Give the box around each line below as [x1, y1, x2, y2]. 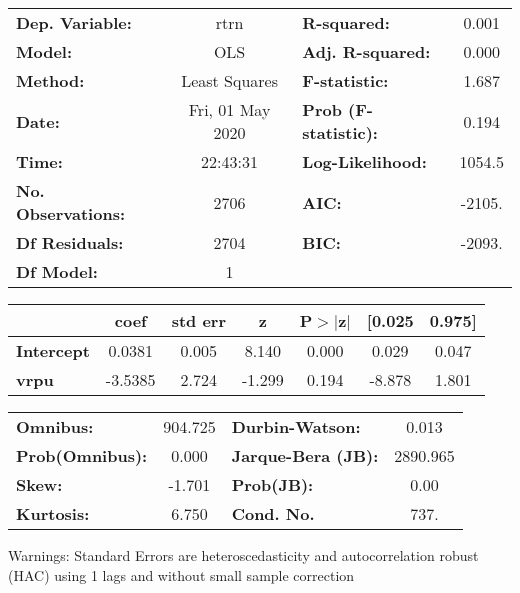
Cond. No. [231, 502, 315, 525]
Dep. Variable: [16, 11, 132, 34]
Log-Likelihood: [302, 150, 427, 173]
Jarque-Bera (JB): [231, 444, 379, 467]
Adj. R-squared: [302, 40, 431, 63]
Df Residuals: [16, 231, 124, 254]
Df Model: [16, 260, 98, 283]
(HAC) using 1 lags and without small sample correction [8, 564, 355, 585]
